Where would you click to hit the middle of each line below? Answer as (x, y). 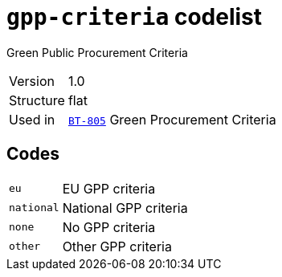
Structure (37, 100)
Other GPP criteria (117, 246)
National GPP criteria (125, 208)
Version (32, 81)
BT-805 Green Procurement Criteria (172, 119)
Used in (32, 119)
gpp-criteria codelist (135, 17)
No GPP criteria (109, 227)
